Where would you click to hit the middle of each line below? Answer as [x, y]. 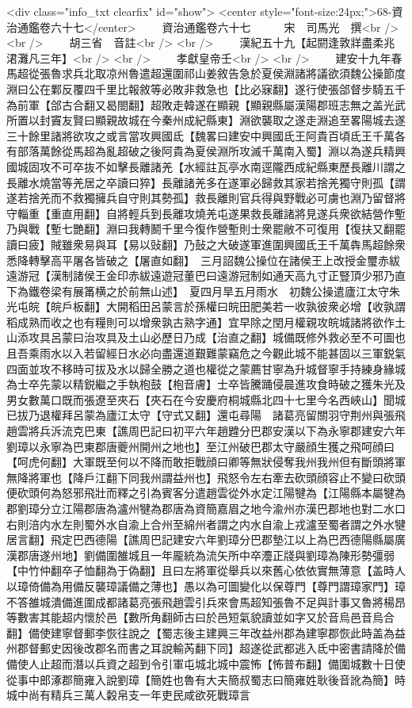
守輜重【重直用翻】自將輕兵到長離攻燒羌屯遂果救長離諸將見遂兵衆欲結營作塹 [206, 213]
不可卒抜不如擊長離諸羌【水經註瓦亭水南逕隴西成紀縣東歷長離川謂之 [228, 166]
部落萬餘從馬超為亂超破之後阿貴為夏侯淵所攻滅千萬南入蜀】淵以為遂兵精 [206, 151]
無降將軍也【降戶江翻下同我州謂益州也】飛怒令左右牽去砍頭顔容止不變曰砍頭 [206, 477]
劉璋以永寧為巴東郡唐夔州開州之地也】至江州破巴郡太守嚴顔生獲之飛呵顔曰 [200, 446]
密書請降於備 [372, 648]
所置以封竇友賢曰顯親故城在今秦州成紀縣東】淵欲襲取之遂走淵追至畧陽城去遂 [206, 120]
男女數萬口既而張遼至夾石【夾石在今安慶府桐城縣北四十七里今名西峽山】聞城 [206, 399]
